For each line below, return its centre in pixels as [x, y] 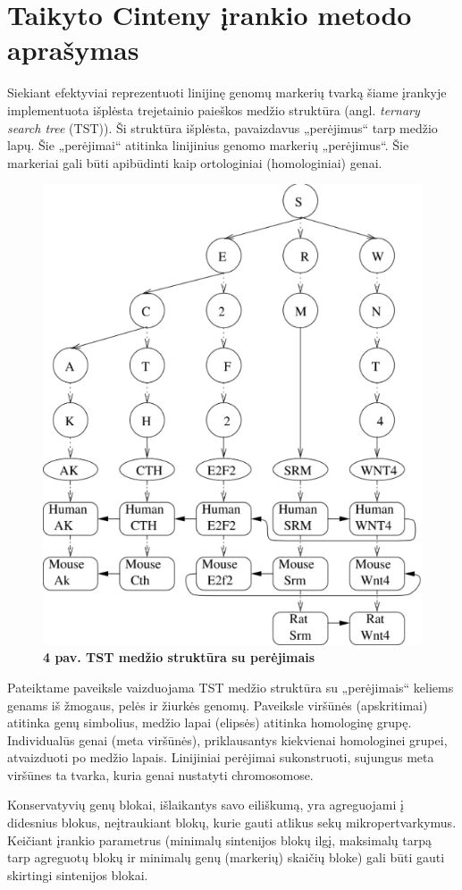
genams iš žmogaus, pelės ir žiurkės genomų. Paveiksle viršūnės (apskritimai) [218, 705]
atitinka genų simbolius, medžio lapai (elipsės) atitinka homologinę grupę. [210, 722]
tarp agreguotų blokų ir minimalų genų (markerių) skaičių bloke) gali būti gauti [226, 857]
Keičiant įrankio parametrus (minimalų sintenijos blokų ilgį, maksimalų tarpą [219, 840]
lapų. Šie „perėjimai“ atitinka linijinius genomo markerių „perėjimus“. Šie [208, 145]
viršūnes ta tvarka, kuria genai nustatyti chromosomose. [160, 774]
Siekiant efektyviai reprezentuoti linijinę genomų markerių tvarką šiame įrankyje [227, 92]
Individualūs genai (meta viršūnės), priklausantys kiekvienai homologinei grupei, [227, 739]
